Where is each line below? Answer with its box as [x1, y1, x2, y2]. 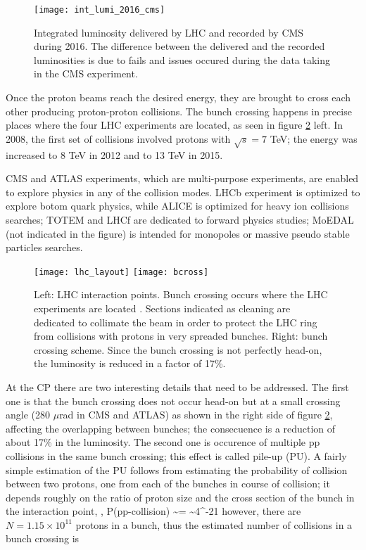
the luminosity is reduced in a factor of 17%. [34, 356, 226, 371]
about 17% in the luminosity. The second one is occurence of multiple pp [6, 435, 320, 449]
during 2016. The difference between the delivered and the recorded [34, 39, 325, 53]
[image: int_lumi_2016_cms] [34, 5, 165, 15]
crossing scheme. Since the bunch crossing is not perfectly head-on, [34, 342, 322, 357]
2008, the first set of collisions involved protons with [6, 131, 231, 146]
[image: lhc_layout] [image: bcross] [34, 267, 209, 277]
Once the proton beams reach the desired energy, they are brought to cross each [6, 90, 351, 105]
